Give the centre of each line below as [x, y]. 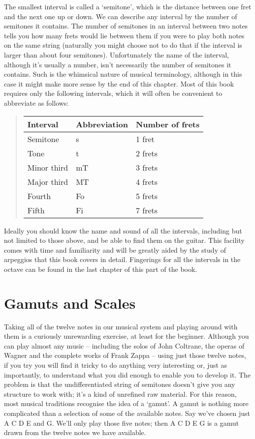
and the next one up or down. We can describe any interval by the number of [121, 16]
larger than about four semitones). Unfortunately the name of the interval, [116, 54]
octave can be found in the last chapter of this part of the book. [101, 269]
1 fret [145, 139]
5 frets [147, 196]
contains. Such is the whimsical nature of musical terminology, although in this [123, 74]
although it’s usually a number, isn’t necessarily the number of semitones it [118, 64]
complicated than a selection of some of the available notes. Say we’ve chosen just [127, 413]
